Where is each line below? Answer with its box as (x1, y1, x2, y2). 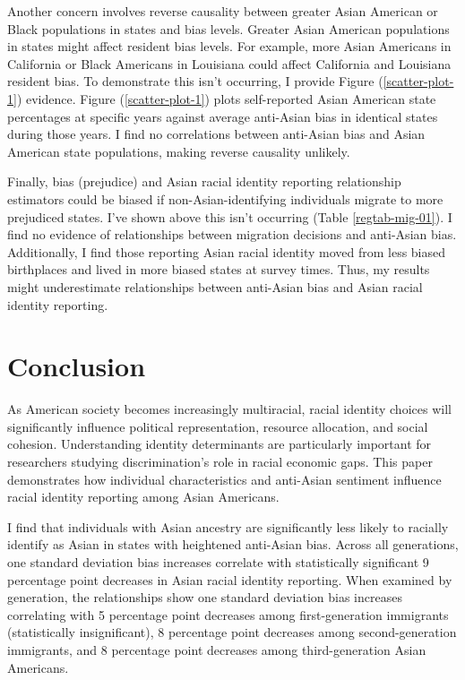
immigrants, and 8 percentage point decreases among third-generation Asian (7, 640, 426, 658)
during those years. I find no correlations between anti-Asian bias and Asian (7, 125, 426, 143)
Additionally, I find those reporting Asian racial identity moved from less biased (7, 242, 446, 261)
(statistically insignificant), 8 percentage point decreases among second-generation (7, 623, 457, 641)
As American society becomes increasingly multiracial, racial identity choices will (7, 400, 452, 418)
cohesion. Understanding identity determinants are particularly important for (7, 435, 432, 453)
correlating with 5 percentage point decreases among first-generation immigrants (7, 605, 449, 624)
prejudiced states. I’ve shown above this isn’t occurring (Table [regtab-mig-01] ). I (7, 207, 452, 226)
